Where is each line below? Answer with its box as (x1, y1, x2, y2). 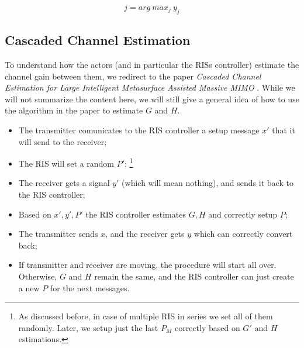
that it (272, 123, 295, 136)
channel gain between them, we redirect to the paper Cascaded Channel (5, 70, 261, 82)
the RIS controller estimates (85, 208, 186, 220)
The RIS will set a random (18, 157, 115, 169)
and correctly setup (208, 208, 278, 220)
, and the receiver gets (105, 228, 185, 240)
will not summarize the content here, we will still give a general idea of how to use (5, 92, 299, 105)
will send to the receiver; (18, 135, 107, 147)
